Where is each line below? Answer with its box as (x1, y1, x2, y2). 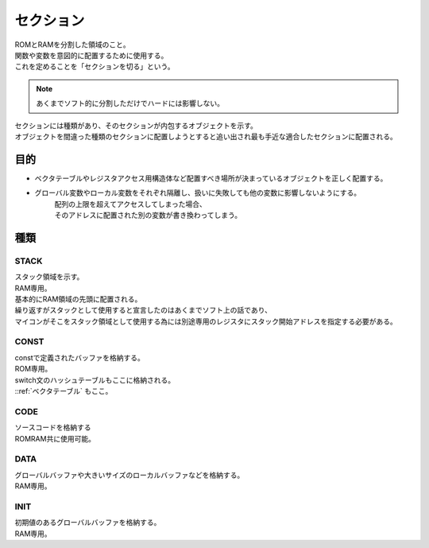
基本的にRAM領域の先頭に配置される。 (14, 294, 142, 304)
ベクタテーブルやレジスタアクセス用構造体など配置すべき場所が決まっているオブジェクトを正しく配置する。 (34, 173, 388, 183)
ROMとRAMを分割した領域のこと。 (14, 40, 130, 49)
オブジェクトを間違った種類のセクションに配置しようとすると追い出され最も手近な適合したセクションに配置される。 (14, 131, 397, 141)
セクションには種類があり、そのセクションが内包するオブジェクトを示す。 (14, 120, 258, 130)
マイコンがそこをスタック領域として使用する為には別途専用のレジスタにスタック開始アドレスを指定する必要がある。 (14, 317, 397, 326)
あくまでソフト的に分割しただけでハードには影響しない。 (36, 99, 224, 108)
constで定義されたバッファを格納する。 (14, 352, 145, 362)
